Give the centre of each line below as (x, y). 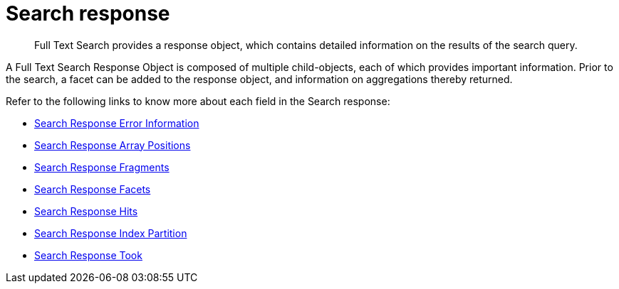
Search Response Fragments (102, 167)
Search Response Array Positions (113, 145)
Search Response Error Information (117, 123)
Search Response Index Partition (111, 233)
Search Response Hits (86, 211)
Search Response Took (88, 255)
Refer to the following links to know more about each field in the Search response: (198, 101)
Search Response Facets (93, 189)
